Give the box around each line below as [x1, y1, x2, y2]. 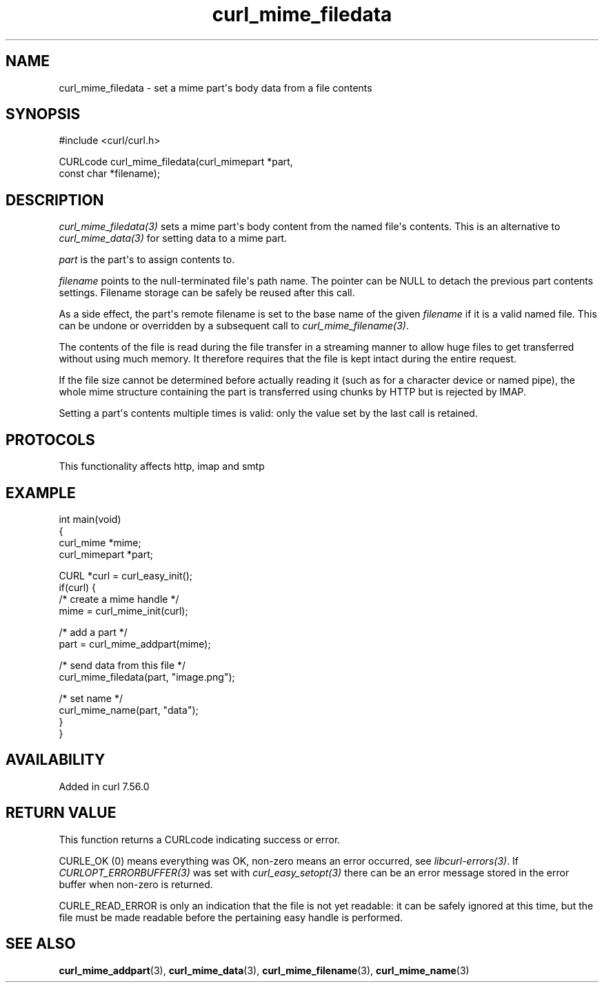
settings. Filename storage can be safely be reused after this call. [59, 287, 355, 299]
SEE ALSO [6, 935, 76, 953]
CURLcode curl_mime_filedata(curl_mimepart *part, [59, 156, 293, 168]
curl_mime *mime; [59, 536, 141, 548]
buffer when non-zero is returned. [59, 878, 213, 890]
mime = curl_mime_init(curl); [59, 604, 188, 617]
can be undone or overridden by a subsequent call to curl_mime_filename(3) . [59, 320, 409, 332]
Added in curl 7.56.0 [59, 780, 150, 792]
